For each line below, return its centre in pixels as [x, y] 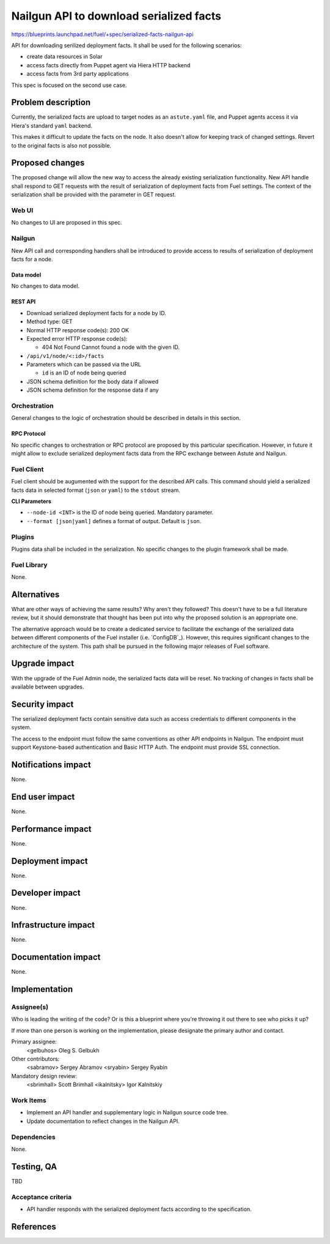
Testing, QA [34, 1167]
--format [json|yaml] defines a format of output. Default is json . [114, 521]
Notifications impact [51, 765]
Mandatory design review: [44, 1076]
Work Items [29, 1100]
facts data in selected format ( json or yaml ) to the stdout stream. [96, 490]
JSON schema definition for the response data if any [93, 390]
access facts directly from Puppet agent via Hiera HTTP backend [108, 65]
